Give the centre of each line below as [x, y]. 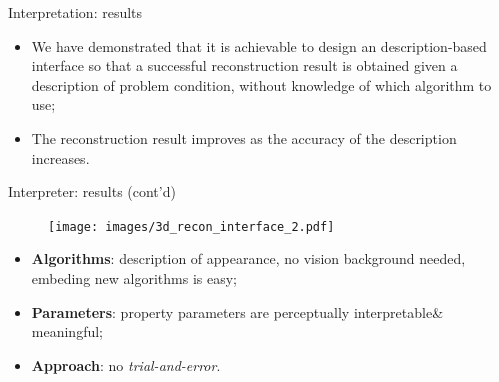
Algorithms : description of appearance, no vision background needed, [248, 258]
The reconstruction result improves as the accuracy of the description [244, 137]
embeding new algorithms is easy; [134, 278]
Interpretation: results [75, 12]
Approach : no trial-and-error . [126, 364]
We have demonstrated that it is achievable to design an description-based [259, 45]
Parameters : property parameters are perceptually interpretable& [237, 311]
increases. [60, 157]
